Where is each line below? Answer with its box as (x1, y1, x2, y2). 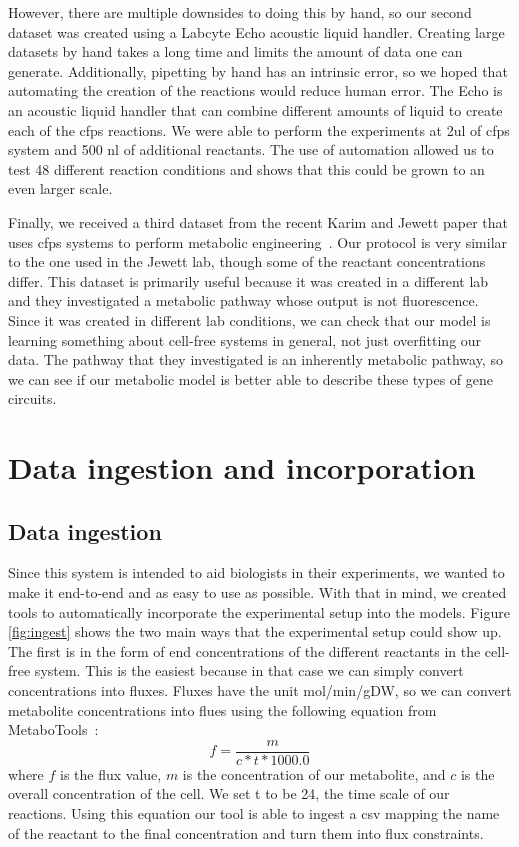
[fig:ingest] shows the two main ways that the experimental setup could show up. (8, 621, 502, 642)
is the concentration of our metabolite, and (182, 763, 446, 784)
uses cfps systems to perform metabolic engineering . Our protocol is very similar (8, 231, 508, 252)
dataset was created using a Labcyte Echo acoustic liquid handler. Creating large (8, 21, 505, 42)
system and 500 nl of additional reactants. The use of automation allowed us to (8, 139, 494, 160)
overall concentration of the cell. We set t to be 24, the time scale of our (8, 783, 450, 804)
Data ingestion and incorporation (8, 447, 476, 488)
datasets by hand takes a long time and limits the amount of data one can (8, 41, 463, 62)
